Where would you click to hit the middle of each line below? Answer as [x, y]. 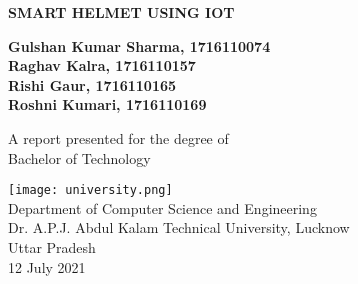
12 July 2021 [47, 266]
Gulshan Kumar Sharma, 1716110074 [139, 45]
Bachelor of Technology [79, 157]
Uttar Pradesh [52, 247]
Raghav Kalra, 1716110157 [102, 65]
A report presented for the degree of [118, 137]
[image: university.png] [90, 190]
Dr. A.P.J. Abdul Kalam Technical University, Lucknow [179, 227]
